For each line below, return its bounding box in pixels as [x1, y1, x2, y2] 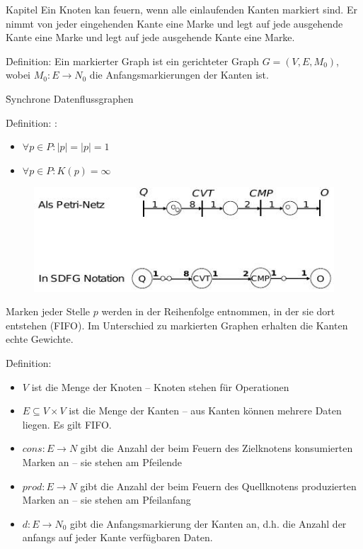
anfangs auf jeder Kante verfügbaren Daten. [22, 530, 213, 545]
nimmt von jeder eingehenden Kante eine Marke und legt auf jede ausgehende [6, 16, 343, 30]
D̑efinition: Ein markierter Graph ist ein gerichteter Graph [6, 53, 259, 68]
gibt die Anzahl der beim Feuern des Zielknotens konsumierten [80, 441, 353, 455]
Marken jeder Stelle [6, 304, 91, 319]
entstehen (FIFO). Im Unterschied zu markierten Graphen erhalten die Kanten [6, 317, 348, 332]
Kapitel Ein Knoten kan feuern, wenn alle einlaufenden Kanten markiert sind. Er [6, 2, 357, 16]
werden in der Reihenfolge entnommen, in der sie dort [101, 304, 335, 319]
